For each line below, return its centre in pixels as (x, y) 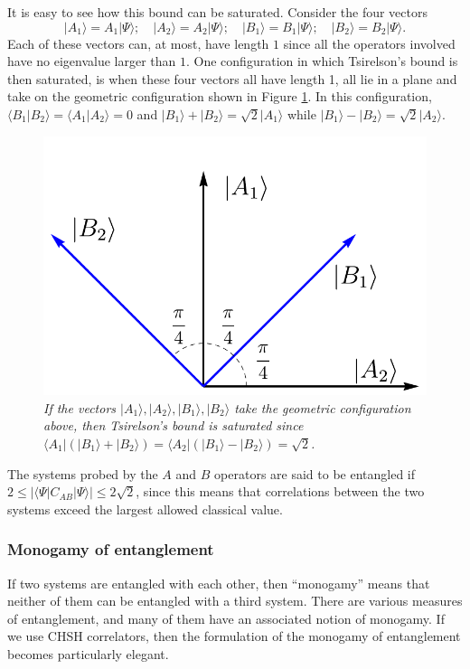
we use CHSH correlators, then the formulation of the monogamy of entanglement (234, 636)
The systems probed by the (83, 473)
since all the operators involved (369, 43)
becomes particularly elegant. (88, 653)
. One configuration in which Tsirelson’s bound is (322, 61)
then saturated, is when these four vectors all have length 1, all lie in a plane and (232, 78)
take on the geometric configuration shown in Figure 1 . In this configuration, (220, 96)
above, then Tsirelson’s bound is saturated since (174, 425)
